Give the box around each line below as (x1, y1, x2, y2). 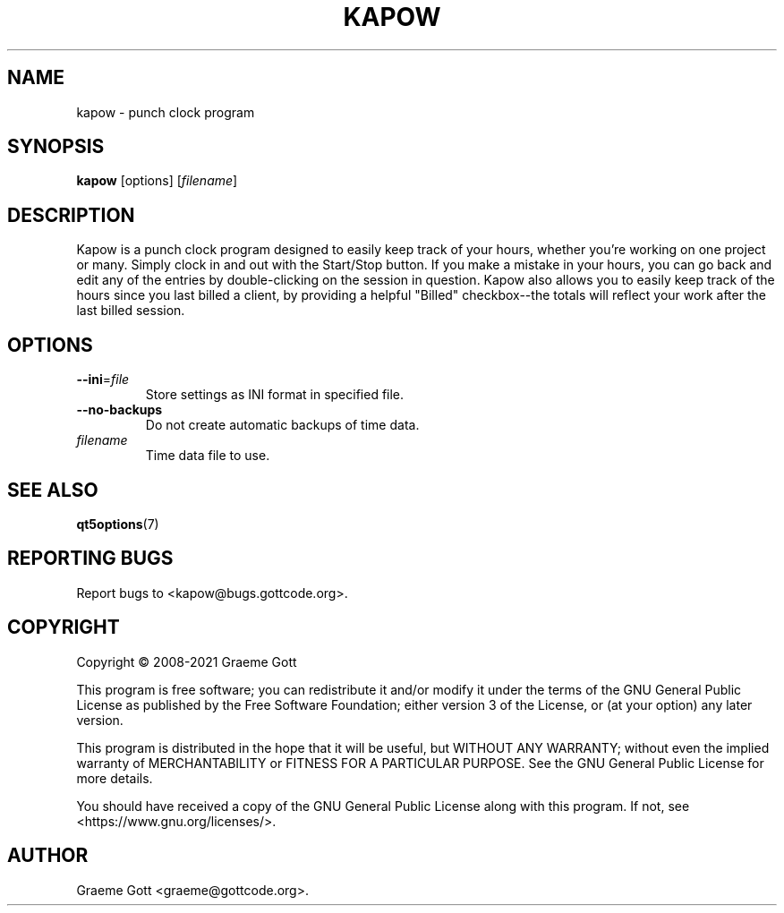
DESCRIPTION (7, 203, 135, 226)
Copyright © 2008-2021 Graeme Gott (76, 653, 297, 670)
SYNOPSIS (7, 135, 105, 158)
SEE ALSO (7, 478, 98, 501)
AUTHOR (7, 844, 89, 867)
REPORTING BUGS (7, 547, 174, 570)
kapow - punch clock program (76, 104, 255, 120)
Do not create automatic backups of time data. (145, 417, 420, 433)
